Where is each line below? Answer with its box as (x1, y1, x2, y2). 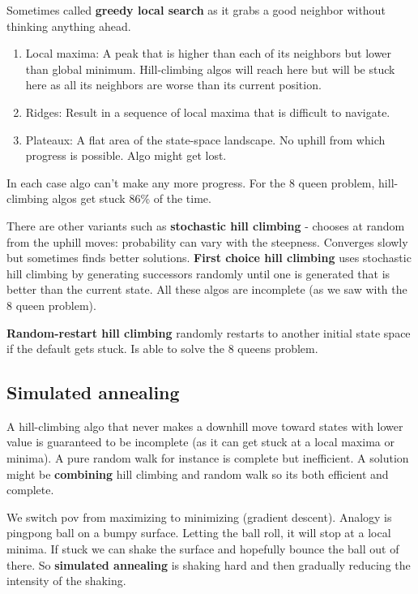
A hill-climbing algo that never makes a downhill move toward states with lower (6, 417, 403, 434)
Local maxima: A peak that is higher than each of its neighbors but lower (25, 45, 392, 62)
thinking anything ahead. (6, 17, 131, 34)
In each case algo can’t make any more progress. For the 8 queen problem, (6, 174, 375, 191)
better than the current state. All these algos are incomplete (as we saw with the (6, 281, 407, 298)
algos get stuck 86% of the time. (52, 190, 211, 207)
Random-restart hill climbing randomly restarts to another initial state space (6, 324, 411, 341)
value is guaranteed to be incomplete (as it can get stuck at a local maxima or (6, 433, 395, 450)
